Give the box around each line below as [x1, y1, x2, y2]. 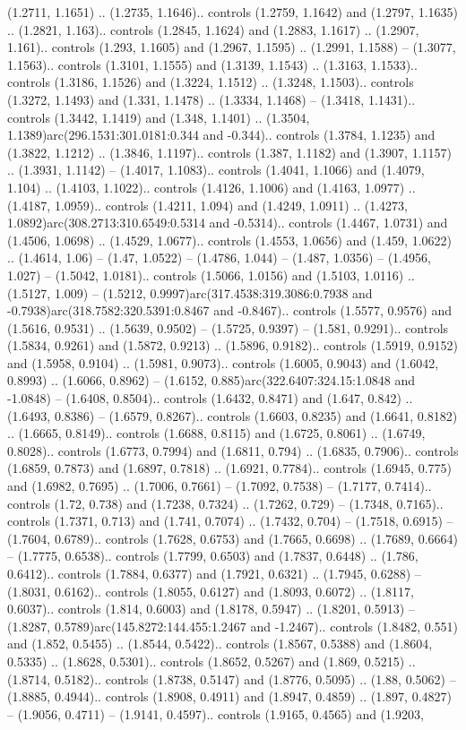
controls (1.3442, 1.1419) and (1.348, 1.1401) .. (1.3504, [7, 107, 310, 126]
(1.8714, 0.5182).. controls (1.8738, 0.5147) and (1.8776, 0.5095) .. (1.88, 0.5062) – [7, 669, 456, 688]
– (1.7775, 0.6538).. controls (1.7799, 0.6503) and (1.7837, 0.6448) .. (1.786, [7, 546, 419, 565]
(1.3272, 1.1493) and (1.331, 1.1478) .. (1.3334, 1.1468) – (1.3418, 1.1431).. [7, 90, 416, 108]
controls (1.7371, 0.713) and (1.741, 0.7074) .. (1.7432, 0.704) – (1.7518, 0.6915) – [7, 511, 453, 530]
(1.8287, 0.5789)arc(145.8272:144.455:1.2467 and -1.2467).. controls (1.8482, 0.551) [7, 616, 459, 635]
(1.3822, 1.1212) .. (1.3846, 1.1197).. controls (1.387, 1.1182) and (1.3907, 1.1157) [7, 142, 452, 161]
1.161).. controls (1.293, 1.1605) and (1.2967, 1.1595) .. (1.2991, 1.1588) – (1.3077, [7, 38, 456, 56]
